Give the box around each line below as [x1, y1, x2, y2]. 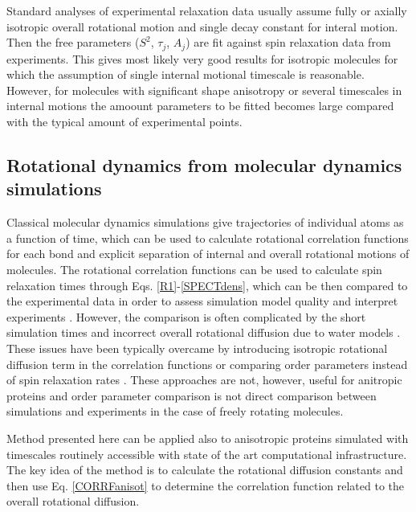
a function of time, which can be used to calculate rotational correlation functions [6, 229, 409, 246]
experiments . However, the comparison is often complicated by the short [6, 308, 366, 325]
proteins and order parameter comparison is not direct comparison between [6, 387, 377, 403]
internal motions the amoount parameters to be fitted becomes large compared [6, 97, 394, 114]
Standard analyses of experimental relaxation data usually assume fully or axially [6, 2, 407, 18]
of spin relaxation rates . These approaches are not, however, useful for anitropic [6, 371, 402, 388]
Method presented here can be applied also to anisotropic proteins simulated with [6, 429, 409, 446]
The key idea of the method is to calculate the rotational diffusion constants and [6, 461, 403, 478]
